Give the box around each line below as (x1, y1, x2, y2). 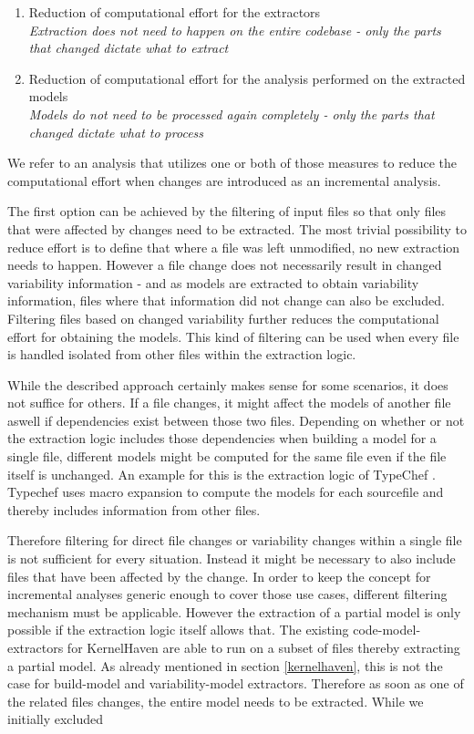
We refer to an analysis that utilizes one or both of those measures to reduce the (7, 153, 457, 172)
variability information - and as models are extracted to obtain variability (7, 273, 419, 292)
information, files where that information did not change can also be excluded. (7, 291, 445, 310)
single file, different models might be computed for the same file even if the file (7, 447, 447, 466)
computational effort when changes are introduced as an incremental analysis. (7, 171, 441, 190)
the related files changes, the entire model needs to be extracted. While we (7, 691, 424, 710)
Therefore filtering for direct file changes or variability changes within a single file (7, 531, 462, 550)
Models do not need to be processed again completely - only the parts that (28, 104, 435, 123)
